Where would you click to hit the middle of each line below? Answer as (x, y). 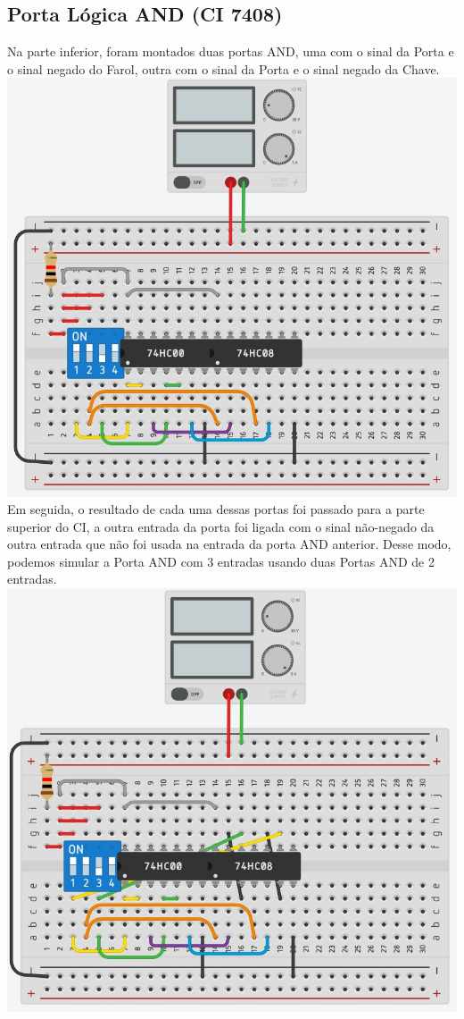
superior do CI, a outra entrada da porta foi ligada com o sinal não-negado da (221, 526)
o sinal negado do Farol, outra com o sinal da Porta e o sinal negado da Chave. (224, 68)
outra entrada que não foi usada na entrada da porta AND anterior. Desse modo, (229, 544)
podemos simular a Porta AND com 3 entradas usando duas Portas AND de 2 (221, 561)
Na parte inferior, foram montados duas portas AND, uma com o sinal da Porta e (231, 51)
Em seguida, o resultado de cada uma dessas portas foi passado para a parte (216, 509)
